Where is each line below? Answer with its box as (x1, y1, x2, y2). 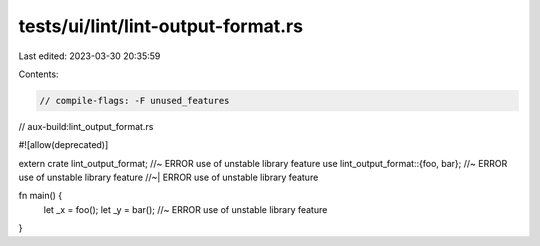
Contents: (18, 68, 59, 80)
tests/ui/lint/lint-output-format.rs (18, 15, 304, 37)
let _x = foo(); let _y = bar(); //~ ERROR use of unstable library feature (43, 203, 328, 215)
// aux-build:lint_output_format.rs (18, 120, 154, 132)
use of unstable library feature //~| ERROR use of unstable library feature (18, 171, 319, 184)
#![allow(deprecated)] (18, 139, 109, 151)
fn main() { (18, 190, 63, 202)
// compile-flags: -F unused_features (39, 95, 230, 106)
